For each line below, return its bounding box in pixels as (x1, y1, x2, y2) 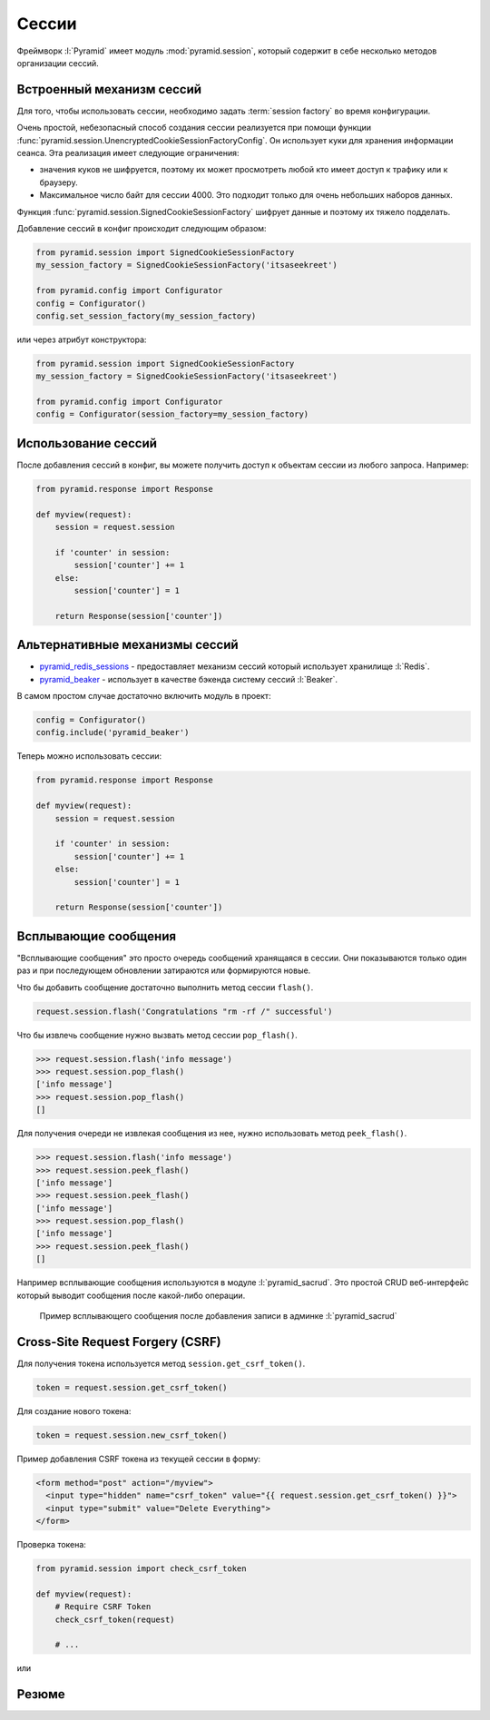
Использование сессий (16, 436, 158, 451)
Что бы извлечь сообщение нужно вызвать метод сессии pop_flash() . (16, 1029, 299, 1040)
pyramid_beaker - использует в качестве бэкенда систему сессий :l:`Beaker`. (39, 673, 338, 684)
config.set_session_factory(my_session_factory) (35, 310, 257, 321)
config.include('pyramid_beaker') (35, 727, 190, 738)
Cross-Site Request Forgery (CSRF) (16, 1334, 221, 1350)
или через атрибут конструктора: (16, 334, 147, 345)
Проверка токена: (16, 1539, 86, 1549)
